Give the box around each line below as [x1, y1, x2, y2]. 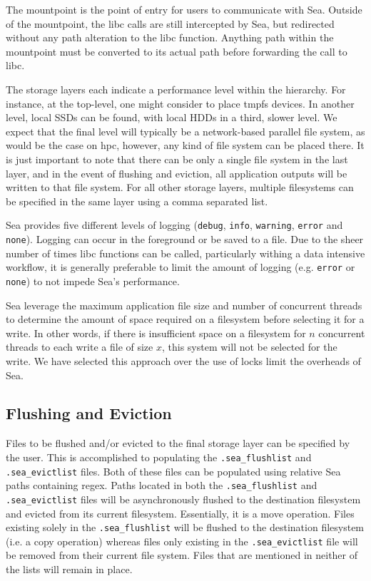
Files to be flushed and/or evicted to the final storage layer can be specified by [6, 436, 350, 451]
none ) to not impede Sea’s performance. [6, 273, 180, 288]
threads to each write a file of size [6, 339, 153, 354]
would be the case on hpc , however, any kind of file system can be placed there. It [6, 138, 365, 153]
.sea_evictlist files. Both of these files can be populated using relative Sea [6, 463, 341, 478]
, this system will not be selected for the [161, 339, 337, 354]
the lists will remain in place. [6, 562, 133, 577]
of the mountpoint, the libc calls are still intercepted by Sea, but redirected [6, 16, 335, 31]
